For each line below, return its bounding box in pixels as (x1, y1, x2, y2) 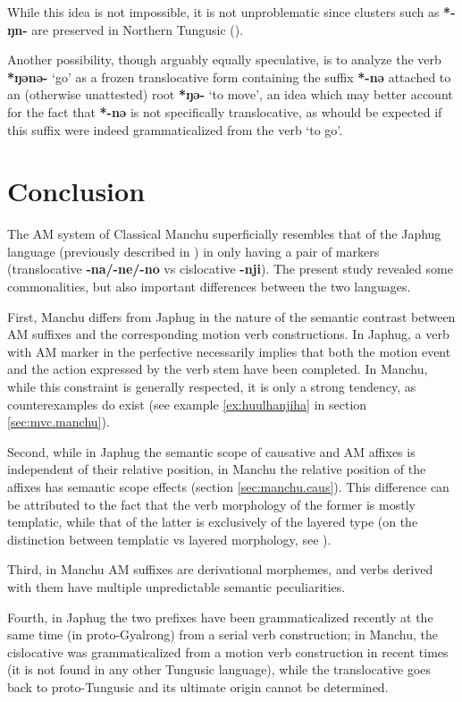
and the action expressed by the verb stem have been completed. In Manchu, (7, 359, 428, 378)
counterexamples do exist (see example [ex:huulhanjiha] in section (7, 394, 367, 413)
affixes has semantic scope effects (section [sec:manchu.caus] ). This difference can (7, 478, 449, 495)
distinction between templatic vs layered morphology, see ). (7, 529, 332, 548)
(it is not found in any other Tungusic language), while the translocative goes (7, 660, 432, 679)
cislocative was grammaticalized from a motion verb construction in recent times (7, 642, 449, 661)
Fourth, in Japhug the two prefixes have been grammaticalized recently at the (7, 607, 433, 626)
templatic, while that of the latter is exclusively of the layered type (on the (7, 512, 418, 531)
